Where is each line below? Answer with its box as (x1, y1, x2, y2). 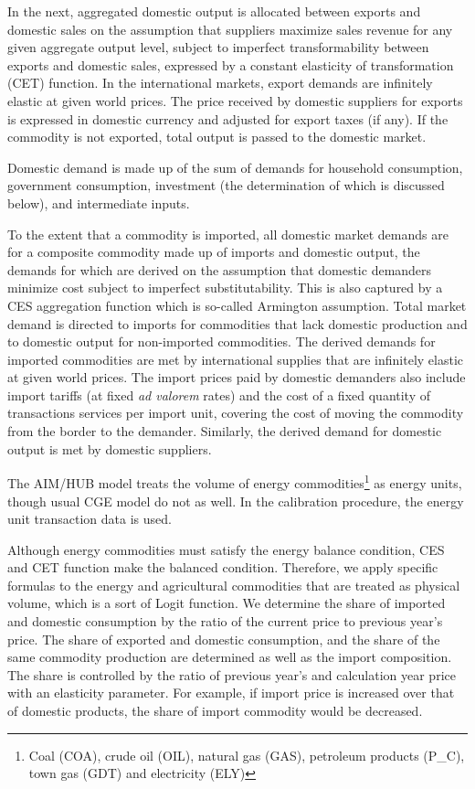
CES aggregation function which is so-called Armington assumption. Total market (7, 295, 467, 315)
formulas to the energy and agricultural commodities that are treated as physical (7, 575, 460, 594)
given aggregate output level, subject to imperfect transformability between (7, 37, 429, 57)
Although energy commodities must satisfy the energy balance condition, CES (7, 539, 445, 559)
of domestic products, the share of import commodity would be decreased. (7, 701, 423, 720)
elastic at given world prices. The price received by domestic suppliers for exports (7, 91, 463, 110)
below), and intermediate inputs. (7, 193, 190, 212)
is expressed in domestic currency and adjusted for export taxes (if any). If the (7, 109, 449, 128)
